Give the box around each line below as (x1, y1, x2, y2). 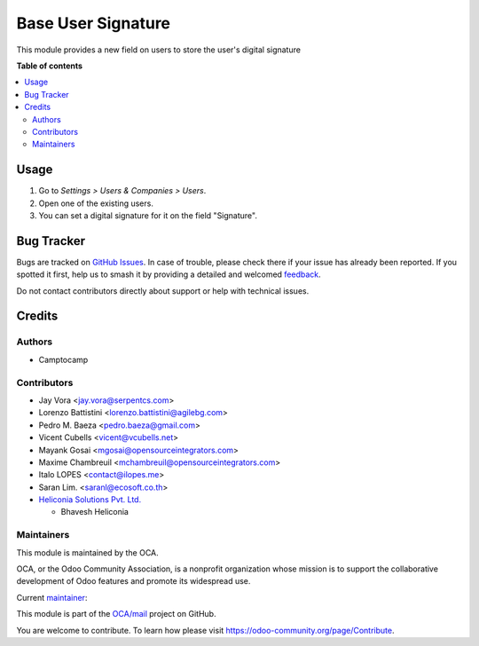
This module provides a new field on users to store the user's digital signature (16, 44, 302, 55)
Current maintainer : (16, 592, 88, 603)
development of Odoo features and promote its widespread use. (16, 576, 251, 587)
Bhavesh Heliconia (60, 507, 129, 517)
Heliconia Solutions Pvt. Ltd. (38, 494, 142, 505)
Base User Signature (16, 13, 171, 33)
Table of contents (16, 60, 83, 71)
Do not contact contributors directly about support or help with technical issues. (16, 285, 310, 296)
